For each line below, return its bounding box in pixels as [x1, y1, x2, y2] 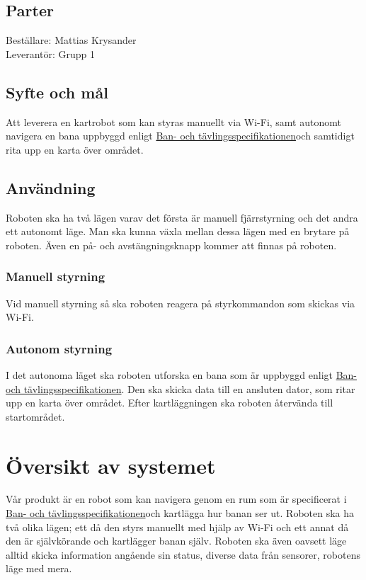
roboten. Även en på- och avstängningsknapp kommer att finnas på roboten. [6, 237, 337, 252]
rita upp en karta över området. [6, 142, 144, 157]
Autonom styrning [6, 339, 113, 357]
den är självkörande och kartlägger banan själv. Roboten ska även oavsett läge [6, 533, 347, 548]
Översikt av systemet [6, 450, 216, 479]
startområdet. [6, 409, 65, 423]
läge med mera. [6, 561, 72, 576]
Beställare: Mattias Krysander [6, 33, 137, 47]
